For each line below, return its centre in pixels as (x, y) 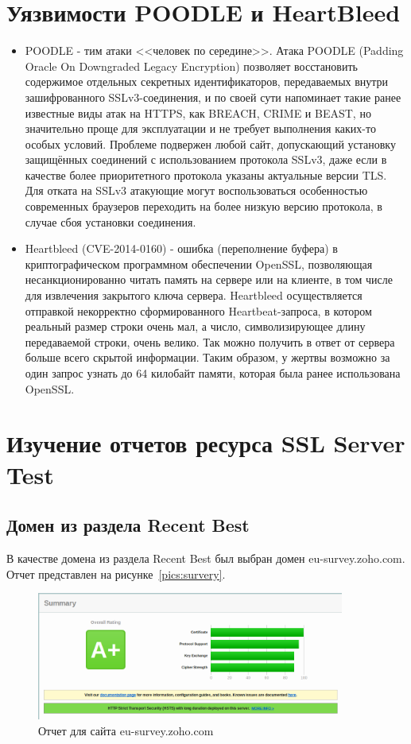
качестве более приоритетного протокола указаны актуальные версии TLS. (206, 174)
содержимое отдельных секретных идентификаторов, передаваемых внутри (207, 81)
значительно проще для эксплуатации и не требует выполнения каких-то (200, 128)
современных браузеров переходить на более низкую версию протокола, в (204, 206)
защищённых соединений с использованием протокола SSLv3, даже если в (206, 159)
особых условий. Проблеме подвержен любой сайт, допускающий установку (210, 143)
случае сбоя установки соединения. (111, 221)
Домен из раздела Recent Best (128, 525)
